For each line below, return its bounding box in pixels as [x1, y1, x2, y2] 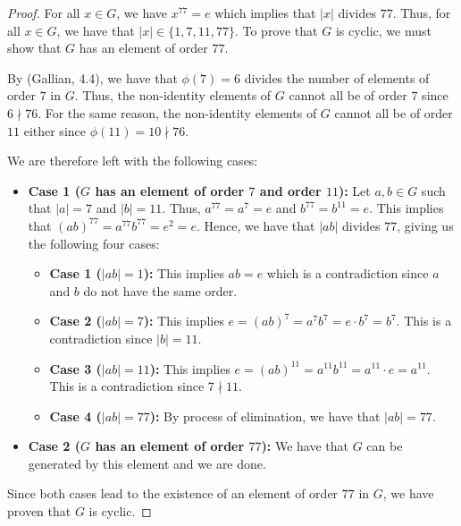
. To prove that [234, 21, 318, 39]
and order [259, 181, 322, 199]
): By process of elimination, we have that [149, 406, 381, 425]
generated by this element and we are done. [28, 454, 266, 472]
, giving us [397, 216, 454, 234]
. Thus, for [392, 4, 451, 21]
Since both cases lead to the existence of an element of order [7, 484, 339, 503]
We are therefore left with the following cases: [7, 151, 258, 170]
